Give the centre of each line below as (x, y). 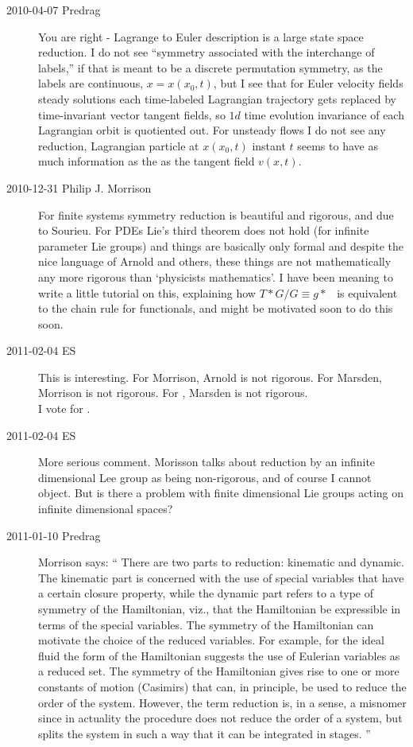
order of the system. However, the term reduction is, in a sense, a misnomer (222, 702)
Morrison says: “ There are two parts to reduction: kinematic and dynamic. (221, 562)
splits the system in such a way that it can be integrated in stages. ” (205, 733)
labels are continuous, (91, 83)
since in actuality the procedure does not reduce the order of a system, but (220, 718)
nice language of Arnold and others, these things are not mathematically (215, 261)
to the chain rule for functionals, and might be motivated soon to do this (216, 308)
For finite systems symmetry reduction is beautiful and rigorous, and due (216, 214)
